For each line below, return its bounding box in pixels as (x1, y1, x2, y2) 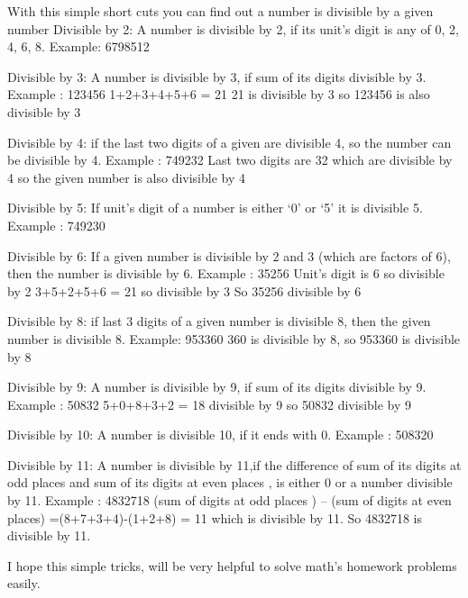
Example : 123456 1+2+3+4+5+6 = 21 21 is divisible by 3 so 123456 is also (7, 85, 430, 104)
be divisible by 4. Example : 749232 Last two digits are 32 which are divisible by (7, 150, 453, 169)
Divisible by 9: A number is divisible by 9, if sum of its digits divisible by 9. (7, 377, 427, 396)
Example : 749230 (7, 215, 106, 234)
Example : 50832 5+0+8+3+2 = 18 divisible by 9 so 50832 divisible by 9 (7, 394, 412, 413)
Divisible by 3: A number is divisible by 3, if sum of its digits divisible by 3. (7, 67, 427, 86)
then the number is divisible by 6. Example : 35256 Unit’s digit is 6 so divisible (7, 264, 445, 283)
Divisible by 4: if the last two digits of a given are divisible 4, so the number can (7, 132, 452, 151)
